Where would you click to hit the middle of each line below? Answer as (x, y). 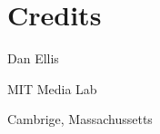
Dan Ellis (33, 58)
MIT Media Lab (52, 88)
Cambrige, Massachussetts (80, 119)
